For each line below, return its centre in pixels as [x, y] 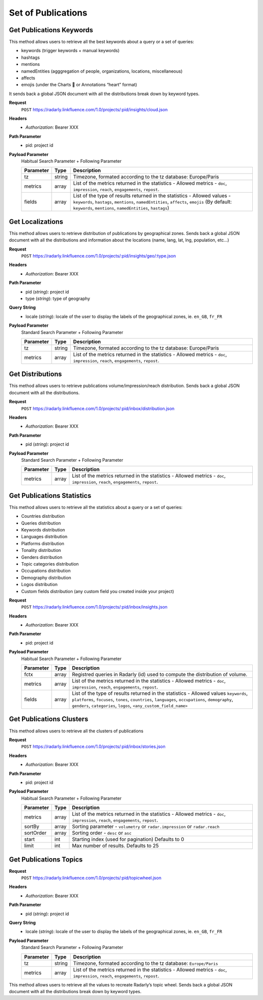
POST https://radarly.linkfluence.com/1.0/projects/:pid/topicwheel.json [91, 878]
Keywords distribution [43, 530]
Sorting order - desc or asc [102, 833]
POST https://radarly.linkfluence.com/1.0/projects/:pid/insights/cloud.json [94, 109]
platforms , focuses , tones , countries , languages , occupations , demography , [152, 700]
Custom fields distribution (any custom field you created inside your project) [98, 591]
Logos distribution [39, 585]
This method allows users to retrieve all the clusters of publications [76, 731]
